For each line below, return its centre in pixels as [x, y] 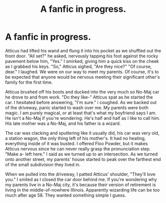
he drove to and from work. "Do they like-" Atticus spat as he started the [79, 97]
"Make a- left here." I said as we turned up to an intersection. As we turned [82, 154]
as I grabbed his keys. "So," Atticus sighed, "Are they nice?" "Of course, [79, 66]
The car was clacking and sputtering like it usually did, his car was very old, [82, 133]
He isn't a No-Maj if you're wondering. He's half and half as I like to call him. [83, 118]
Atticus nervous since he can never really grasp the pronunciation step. [78, 149]
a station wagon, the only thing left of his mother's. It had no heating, [76, 138]
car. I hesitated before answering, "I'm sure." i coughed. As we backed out [81, 102]
